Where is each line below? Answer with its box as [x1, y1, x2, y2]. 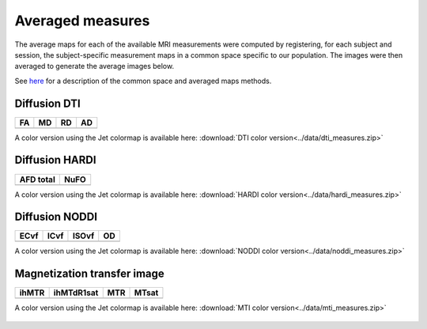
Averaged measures [14, 12, 150, 29]
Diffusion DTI [14, 96, 81, 110]
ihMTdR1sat [53, 287, 99, 298]
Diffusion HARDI [14, 153, 96, 167]
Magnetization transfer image [14, 267, 165, 281]
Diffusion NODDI [14, 210, 98, 224]
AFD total [19, 174, 55, 185]
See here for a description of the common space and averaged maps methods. [14, 76, 272, 85]
